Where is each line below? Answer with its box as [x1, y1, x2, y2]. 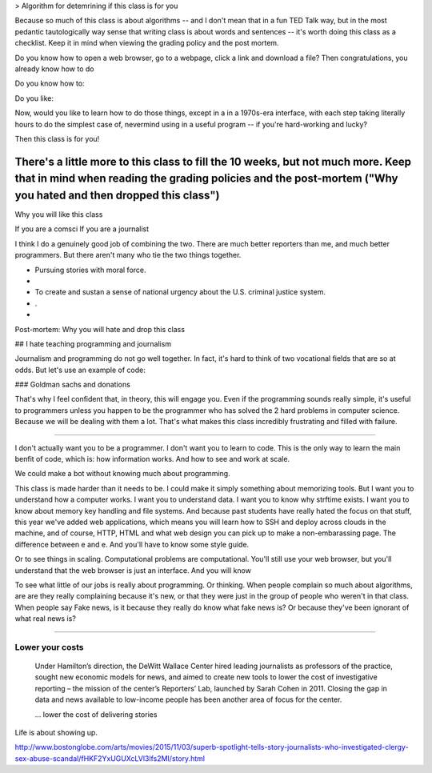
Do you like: [14, 93, 54, 103]
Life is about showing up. [14, 728, 98, 738]
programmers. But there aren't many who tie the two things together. [14, 250, 242, 260]
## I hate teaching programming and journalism [14, 338, 172, 348]
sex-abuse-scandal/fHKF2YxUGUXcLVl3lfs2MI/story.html [14, 753, 206, 763]
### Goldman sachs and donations [14, 380, 131, 390]
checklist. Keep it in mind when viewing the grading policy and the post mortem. [14, 38, 279, 48]
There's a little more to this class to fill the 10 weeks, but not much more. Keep [14, 154, 412, 168]
